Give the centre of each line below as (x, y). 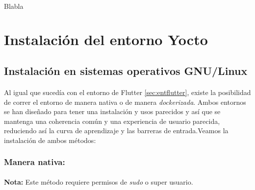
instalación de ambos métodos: (50, 140)
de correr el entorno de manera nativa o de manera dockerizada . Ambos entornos (125, 102)
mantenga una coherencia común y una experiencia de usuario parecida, (112, 121)
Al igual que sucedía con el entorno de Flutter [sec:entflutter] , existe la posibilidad (127, 92)
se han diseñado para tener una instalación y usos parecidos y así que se (112, 111)
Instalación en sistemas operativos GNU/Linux (126, 70)
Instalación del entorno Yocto (106, 39)
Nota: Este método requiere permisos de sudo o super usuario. (99, 181)
